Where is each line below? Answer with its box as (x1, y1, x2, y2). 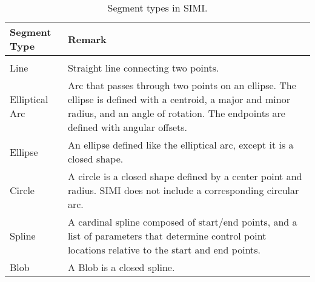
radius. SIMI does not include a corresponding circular (67, 183, 299, 197)
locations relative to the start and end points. (67, 243, 261, 257)
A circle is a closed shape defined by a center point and (67, 169, 302, 183)
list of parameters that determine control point (67, 229, 267, 243)
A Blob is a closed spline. (67, 260, 175, 274)
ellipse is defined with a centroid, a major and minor (67, 92, 290, 106)
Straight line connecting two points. (67, 61, 219, 75)
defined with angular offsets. (67, 120, 188, 134)
